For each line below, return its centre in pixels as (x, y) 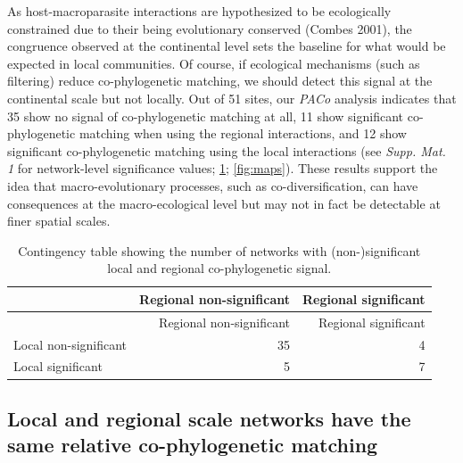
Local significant (58, 366)
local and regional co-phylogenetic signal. (219, 268)
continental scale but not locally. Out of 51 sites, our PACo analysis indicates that (232, 98)
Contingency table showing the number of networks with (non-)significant (219, 250)
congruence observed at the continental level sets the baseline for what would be (227, 46)
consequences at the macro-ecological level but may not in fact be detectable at (224, 203)
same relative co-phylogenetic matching (193, 445)
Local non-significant (70, 344)
